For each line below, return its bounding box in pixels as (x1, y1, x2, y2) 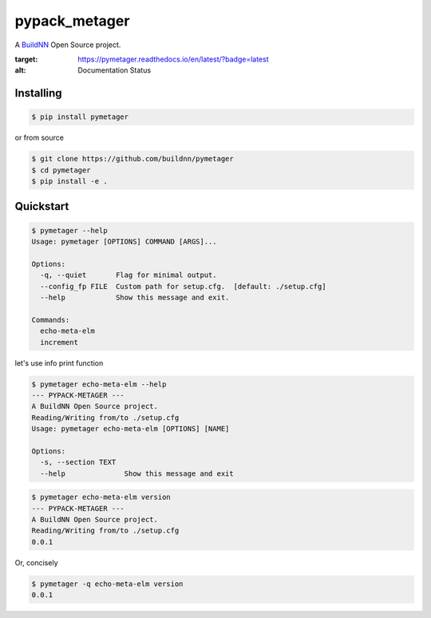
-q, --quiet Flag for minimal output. (40, 271, 217, 279)
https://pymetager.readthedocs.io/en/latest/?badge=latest (77, 54, 269, 64)
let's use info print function (14, 358, 104, 367)
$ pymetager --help (31, 226, 108, 235)
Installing (14, 86, 63, 100)
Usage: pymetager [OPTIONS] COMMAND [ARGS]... (31, 237, 217, 247)
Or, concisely (14, 557, 59, 567)
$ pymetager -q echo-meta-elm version (31, 579, 184, 588)
